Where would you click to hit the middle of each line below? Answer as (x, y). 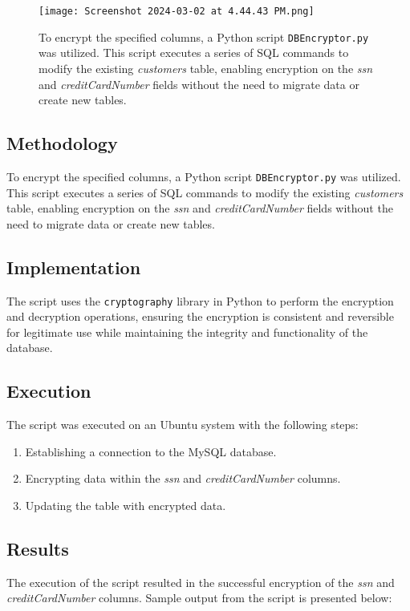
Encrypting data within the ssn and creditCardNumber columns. (183, 478)
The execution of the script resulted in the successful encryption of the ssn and (201, 582)
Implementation (74, 267)
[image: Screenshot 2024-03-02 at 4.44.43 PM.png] (177, 11)
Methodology (62, 143)
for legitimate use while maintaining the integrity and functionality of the (187, 332)
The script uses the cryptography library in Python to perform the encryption (200, 300)
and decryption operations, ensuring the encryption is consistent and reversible (200, 316)
